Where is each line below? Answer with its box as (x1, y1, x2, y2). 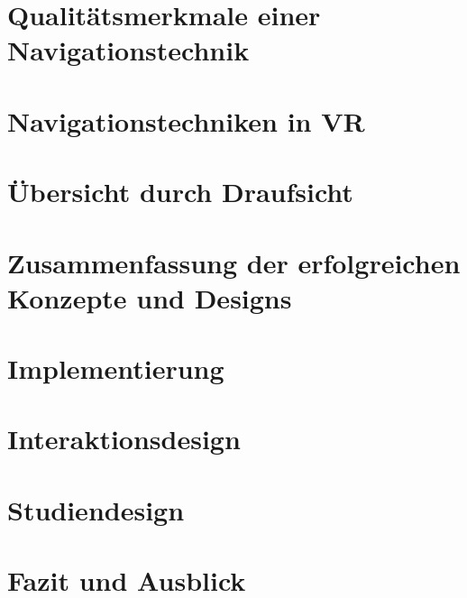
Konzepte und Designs (7, 279, 292, 316)
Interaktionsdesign (7, 420, 241, 457)
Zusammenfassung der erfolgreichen (7, 244, 461, 281)
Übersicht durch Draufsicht (7, 173, 353, 210)
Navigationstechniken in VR (7, 102, 365, 139)
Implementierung (7, 350, 224, 387)
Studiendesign (7, 491, 185, 528)
